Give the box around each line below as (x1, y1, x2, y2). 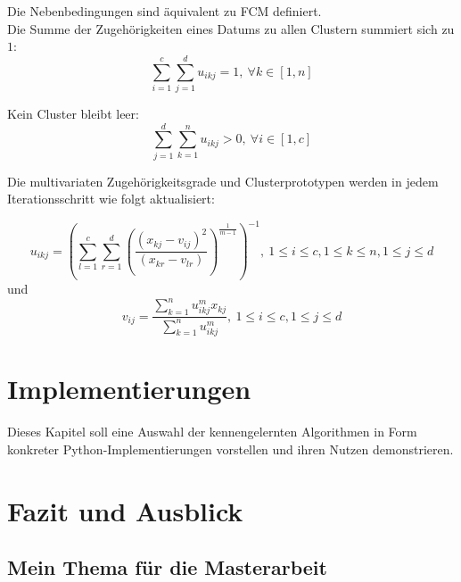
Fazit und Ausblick (7, 492, 243, 528)
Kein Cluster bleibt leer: (7, 104, 139, 122)
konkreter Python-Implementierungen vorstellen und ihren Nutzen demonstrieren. (7, 439, 454, 458)
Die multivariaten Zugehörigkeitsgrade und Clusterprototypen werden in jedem (7, 171, 439, 190)
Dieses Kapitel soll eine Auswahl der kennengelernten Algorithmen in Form (7, 422, 417, 441)
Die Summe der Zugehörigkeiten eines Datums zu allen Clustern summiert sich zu (7, 19, 455, 37)
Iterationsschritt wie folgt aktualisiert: (7, 189, 215, 208)
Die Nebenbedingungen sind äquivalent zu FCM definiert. (7, 2, 322, 20)
